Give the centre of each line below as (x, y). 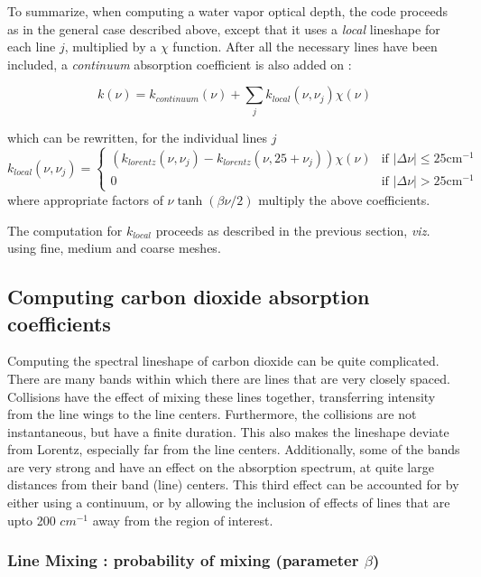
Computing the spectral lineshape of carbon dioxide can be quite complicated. (223, 361)
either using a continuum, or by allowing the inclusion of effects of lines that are (229, 503)
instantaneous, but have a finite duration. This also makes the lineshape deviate (228, 431)
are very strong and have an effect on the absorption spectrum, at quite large (221, 466)
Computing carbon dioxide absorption (189, 297)
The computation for (65, 230)
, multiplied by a (111, 47)
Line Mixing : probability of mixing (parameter (183, 560)
